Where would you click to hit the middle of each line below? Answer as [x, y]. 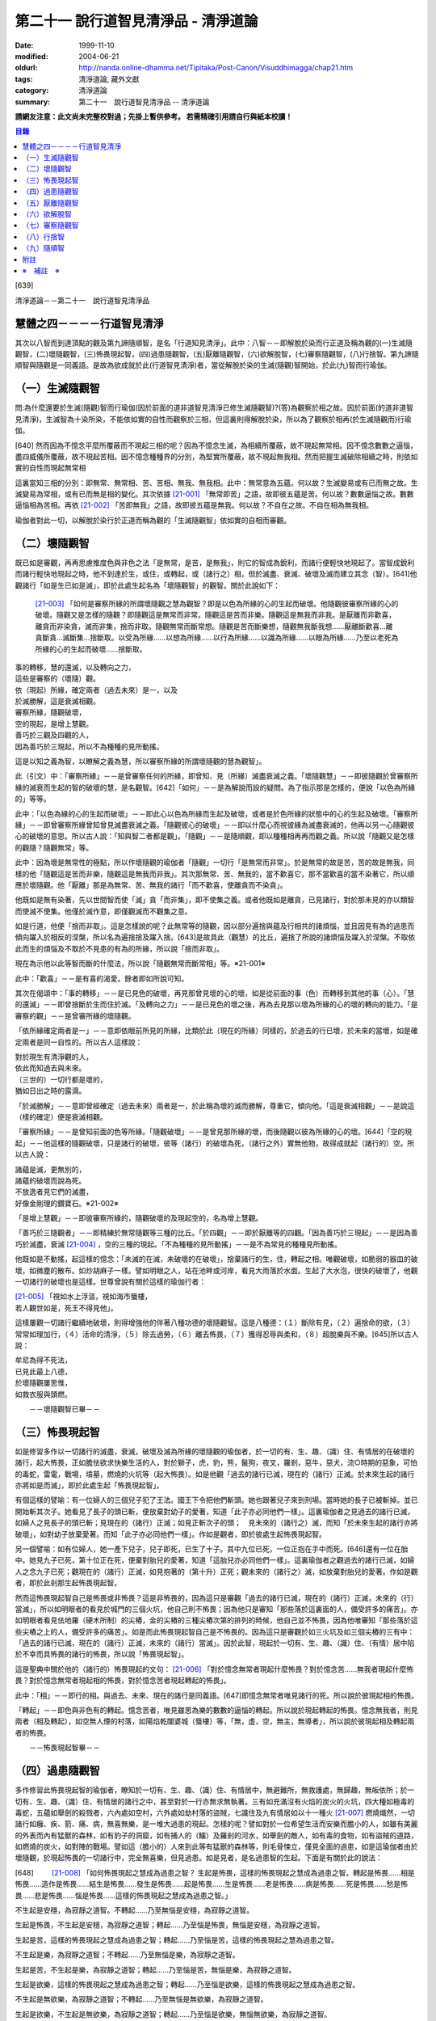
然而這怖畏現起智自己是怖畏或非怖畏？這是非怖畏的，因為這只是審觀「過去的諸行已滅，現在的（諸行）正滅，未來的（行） [216, 1597]
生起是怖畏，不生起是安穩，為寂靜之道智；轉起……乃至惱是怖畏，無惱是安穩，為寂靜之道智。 [170, 1925]
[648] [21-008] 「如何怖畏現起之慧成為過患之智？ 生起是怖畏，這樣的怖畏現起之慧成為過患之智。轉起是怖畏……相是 [215, 1872]
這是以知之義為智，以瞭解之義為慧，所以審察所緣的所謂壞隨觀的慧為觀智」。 [140, 762]
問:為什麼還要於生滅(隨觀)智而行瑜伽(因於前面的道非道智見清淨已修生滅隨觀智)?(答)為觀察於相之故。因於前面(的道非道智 [214, 407]
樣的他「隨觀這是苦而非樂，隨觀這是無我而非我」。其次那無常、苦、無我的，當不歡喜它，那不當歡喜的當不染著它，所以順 [215, 874]
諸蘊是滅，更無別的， [50, 1169]
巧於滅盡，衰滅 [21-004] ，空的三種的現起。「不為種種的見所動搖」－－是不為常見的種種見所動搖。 [178, 1244]
